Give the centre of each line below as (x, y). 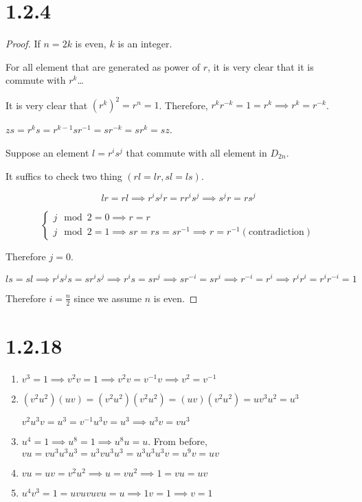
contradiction (276, 232)
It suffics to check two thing (64, 175)
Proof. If (23, 44)
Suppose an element (47, 152)
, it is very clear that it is (261, 66)
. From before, (178, 441)
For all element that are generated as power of (103, 66)
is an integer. (145, 44)
